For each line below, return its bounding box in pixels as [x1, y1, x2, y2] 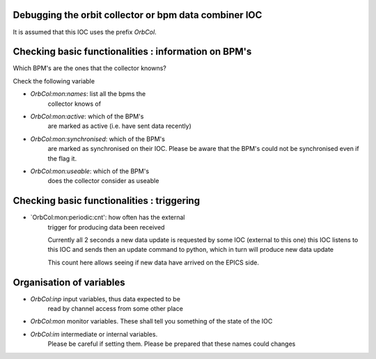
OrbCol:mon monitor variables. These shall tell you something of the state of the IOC [30, 317, 273, 326]
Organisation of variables [13, 276, 125, 288]
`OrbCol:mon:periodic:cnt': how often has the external [30, 213, 185, 222]
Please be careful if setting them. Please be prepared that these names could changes [47, 340, 296, 348]
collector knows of [47, 99, 101, 108]
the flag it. [47, 154, 77, 163]
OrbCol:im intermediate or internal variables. [30, 330, 158, 338]
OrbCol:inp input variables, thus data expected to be [30, 294, 181, 303]
